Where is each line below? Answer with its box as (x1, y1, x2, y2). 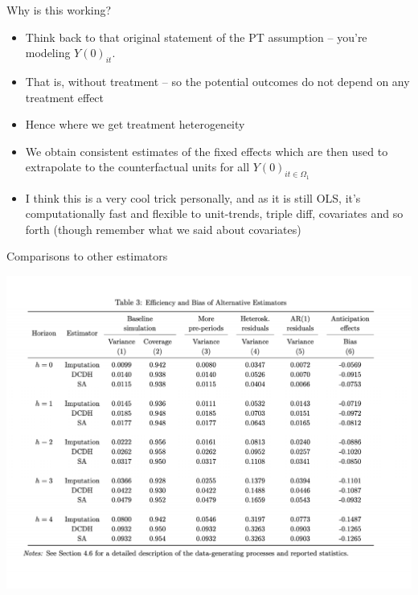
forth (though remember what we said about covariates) (25, 220, 301, 237)
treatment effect (25, 88, 104, 105)
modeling (25, 44, 71, 61)
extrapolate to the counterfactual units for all (25, 158, 250, 175)
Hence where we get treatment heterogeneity (25, 116, 245, 133)
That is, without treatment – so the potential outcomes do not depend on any (25, 72, 410, 89)
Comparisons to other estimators (6, 248, 168, 265)
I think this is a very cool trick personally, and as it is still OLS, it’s (25, 189, 361, 206)
